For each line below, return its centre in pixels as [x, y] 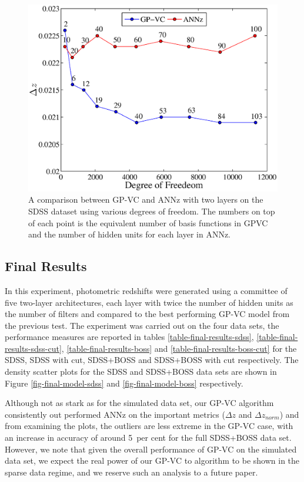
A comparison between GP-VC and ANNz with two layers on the [146, 199]
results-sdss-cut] [33, 348]
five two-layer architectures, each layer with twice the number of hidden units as [149, 302]
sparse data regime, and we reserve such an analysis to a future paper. [131, 472]
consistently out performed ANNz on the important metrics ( [115, 414]
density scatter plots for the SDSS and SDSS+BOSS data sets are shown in [141, 372]
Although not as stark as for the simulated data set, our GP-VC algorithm [139, 403]
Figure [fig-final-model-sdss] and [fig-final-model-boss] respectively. [124, 383]
